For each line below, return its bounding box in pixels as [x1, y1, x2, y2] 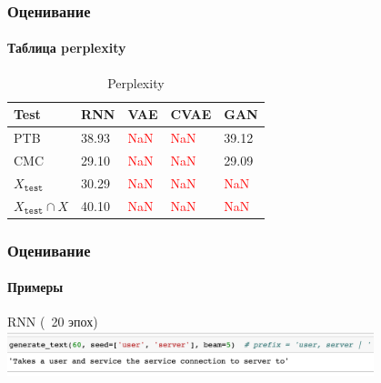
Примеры [7, 277, 64, 297]
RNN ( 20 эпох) [7, 312, 98, 331]
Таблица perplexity [7, 38, 126, 57]
